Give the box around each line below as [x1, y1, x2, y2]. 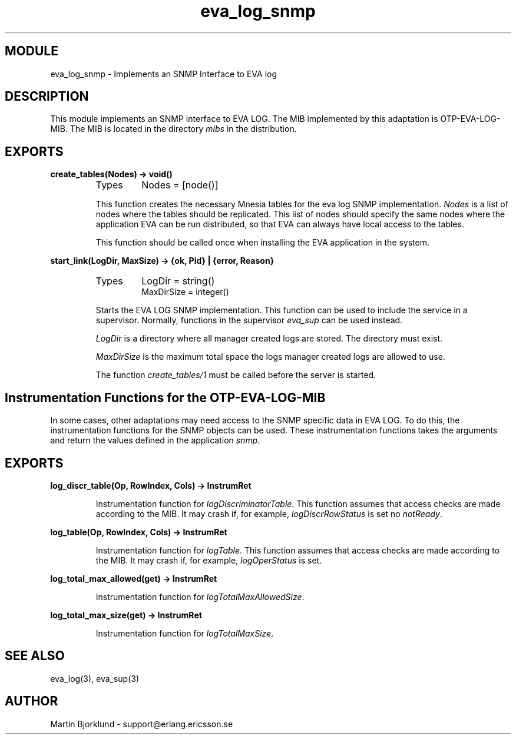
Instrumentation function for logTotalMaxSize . [95, 628, 274, 638]
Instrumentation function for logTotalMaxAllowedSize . [95, 591, 305, 602]
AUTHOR [5, 694, 58, 709]
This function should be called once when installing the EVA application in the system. [95, 237, 430, 248]
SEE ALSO [5, 648, 65, 664]
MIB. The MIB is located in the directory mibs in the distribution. [50, 124, 297, 134]
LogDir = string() [141, 275, 215, 287]
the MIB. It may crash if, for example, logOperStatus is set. [95, 555, 322, 565]
